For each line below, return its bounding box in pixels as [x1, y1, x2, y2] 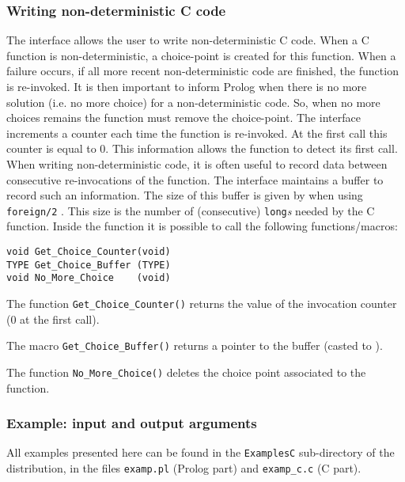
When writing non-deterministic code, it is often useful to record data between [6, 155, 388, 172]
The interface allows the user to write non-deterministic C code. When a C [6, 32, 369, 48]
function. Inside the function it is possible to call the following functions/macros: [6, 218, 398, 234]
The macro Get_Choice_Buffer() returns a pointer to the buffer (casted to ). [6, 337, 383, 354]
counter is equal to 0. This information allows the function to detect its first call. [6, 140, 398, 157]
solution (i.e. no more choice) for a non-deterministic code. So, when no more [6, 93, 380, 110]
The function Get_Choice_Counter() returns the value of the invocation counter [6, 294, 397, 311]
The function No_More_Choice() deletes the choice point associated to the [6, 363, 366, 380]
